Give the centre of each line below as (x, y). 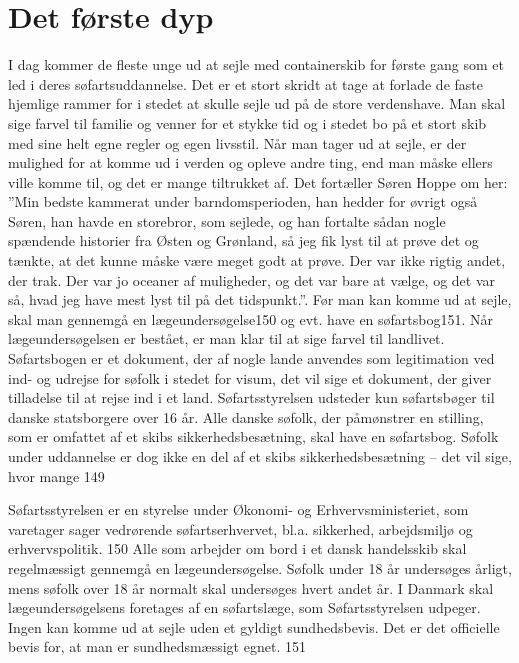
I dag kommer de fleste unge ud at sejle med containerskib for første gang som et (256, 64)
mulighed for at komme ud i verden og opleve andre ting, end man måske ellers (250, 162)
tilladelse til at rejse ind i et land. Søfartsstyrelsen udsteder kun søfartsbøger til (251, 397)
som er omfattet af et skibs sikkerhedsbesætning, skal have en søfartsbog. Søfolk (253, 436)
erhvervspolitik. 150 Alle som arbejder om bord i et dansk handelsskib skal (237, 548)
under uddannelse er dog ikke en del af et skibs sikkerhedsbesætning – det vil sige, (260, 456)
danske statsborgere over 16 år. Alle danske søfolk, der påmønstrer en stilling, (246, 416)
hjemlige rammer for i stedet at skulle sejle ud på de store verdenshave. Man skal (257, 103)
